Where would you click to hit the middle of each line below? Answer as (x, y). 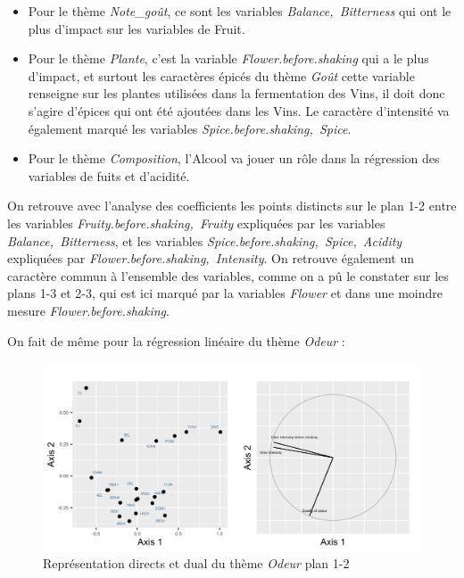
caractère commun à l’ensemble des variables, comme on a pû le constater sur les (228, 275)
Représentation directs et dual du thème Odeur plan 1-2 (196, 563)
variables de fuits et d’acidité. (109, 175)
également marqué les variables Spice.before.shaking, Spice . (190, 128)
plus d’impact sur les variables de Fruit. (137, 28)
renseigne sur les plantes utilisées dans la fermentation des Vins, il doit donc (236, 93)
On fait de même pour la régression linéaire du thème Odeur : (176, 340)
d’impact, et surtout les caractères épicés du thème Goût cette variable (221, 75)
